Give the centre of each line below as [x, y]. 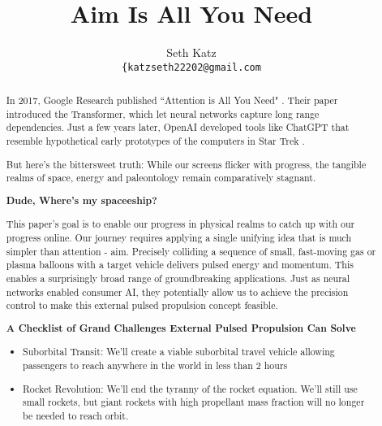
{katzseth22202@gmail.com [191, 67]
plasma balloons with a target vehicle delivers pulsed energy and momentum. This [180, 265]
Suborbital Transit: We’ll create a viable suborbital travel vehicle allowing [179, 352]
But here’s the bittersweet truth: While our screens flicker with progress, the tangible [186, 164]
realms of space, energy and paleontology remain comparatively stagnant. [161, 178]
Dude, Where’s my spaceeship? [82, 200]
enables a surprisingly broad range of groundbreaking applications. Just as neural [178, 278]
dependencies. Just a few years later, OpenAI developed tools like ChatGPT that [178, 127]
